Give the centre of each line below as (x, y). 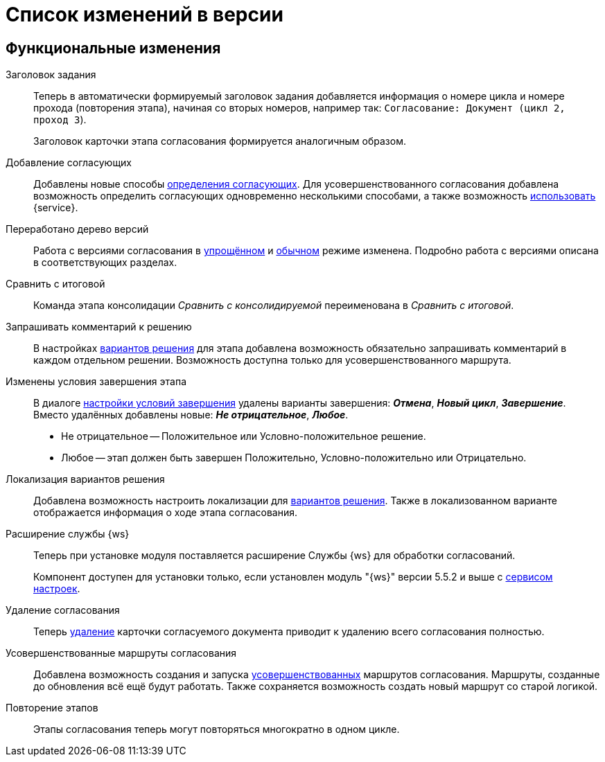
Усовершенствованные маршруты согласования (121, 653)
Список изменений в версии (144, 15)
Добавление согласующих (69, 163)
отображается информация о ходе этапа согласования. (166, 513)
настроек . (57, 589)
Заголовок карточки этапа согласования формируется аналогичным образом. (220, 141)
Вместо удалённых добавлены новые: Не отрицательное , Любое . (191, 415)
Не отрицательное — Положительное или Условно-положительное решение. (244, 436)
